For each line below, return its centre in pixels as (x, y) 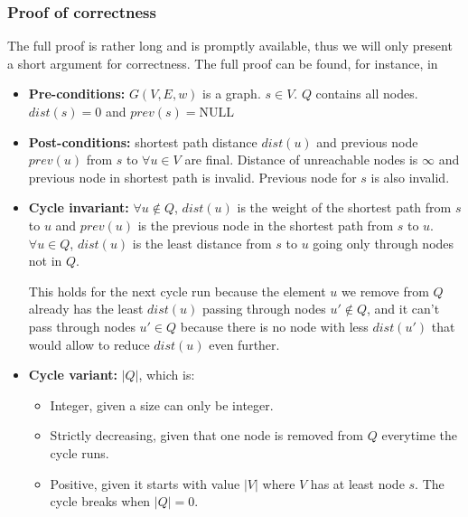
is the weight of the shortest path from (344, 207)
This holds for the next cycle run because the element (177, 291)
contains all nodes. (367, 94)
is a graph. (232, 94)
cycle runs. (80, 452)
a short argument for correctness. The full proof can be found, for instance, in (223, 63)
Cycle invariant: (79, 207)
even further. (244, 344)
